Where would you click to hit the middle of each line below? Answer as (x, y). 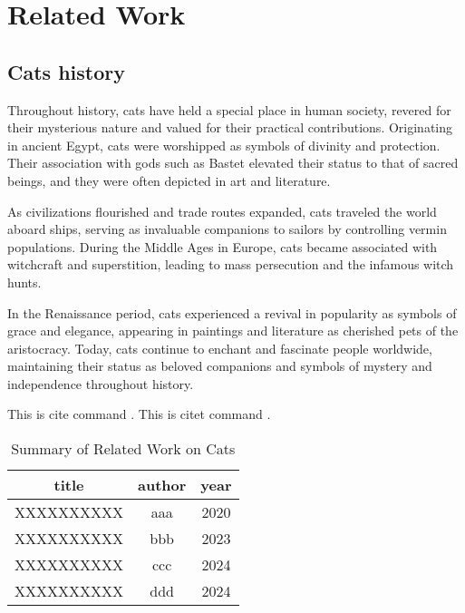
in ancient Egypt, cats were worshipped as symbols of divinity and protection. (224, 145)
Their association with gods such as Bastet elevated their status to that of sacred (233, 163)
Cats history (66, 71)
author (162, 485)
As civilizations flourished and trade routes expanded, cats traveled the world (222, 211)
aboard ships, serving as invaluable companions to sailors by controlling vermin (227, 229)
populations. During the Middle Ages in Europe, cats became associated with (223, 246)
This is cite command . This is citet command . (139, 414)
